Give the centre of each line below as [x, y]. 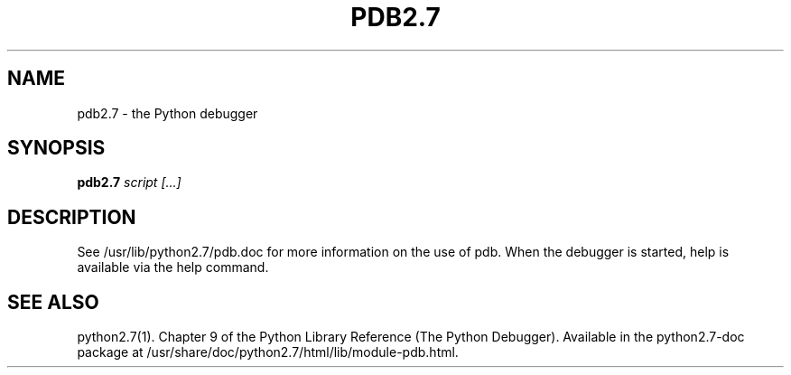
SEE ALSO [53, 302]
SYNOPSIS [56, 148]
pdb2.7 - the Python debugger [168, 113]
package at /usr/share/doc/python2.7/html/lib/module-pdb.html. [268, 352]
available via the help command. [173, 267]
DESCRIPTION [72, 217]
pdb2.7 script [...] [129, 183]
